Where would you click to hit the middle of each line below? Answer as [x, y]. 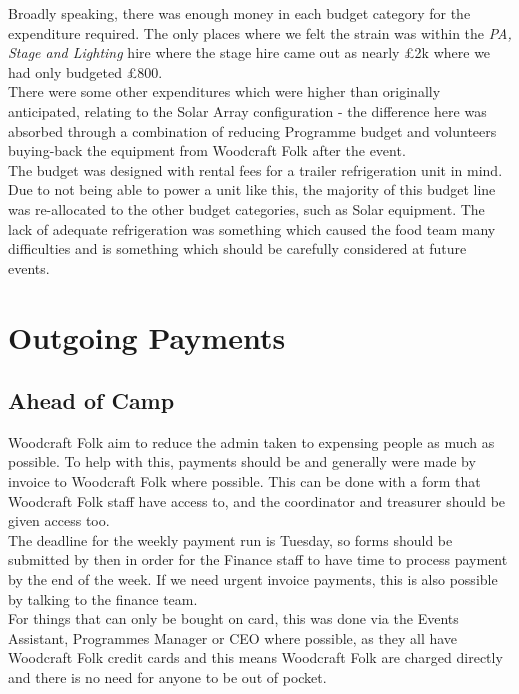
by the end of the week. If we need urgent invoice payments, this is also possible [253, 579]
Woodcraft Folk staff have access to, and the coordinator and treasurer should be [257, 500]
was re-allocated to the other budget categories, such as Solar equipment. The [246, 208]
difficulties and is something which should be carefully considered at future [237, 248]
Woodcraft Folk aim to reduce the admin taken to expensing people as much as [251, 441]
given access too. [59, 520]
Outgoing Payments [147, 336]
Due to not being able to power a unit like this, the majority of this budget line [252, 189]
